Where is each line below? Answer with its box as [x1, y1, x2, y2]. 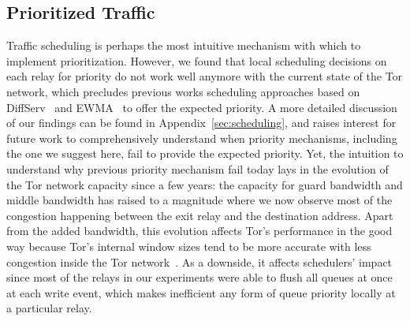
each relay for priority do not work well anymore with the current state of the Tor [6, 68, 403, 84]
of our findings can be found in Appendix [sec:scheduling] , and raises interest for [6, 114, 397, 131]
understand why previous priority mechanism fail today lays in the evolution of [6, 160, 389, 177]
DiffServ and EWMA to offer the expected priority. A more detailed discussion [6, 99, 397, 115]
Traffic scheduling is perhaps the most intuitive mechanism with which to [6, 37, 361, 54]
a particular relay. [6, 300, 92, 316]
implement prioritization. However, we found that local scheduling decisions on [6, 52, 387, 69]
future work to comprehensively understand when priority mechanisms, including [6, 129, 397, 146]
